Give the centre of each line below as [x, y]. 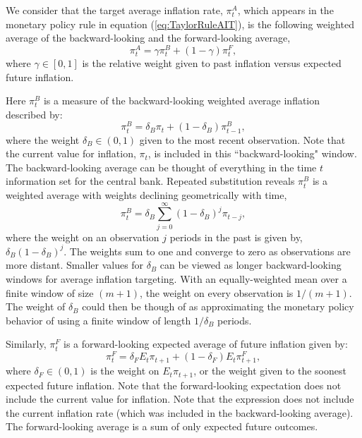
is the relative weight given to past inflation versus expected [212, 63]
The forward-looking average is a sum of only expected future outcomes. [162, 426]
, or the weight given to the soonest [270, 371]
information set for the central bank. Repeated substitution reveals [150, 181]
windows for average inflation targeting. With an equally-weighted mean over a [176, 279]
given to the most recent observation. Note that [242, 139]
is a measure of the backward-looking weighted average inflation [182, 101]
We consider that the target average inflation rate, [114, 10]
